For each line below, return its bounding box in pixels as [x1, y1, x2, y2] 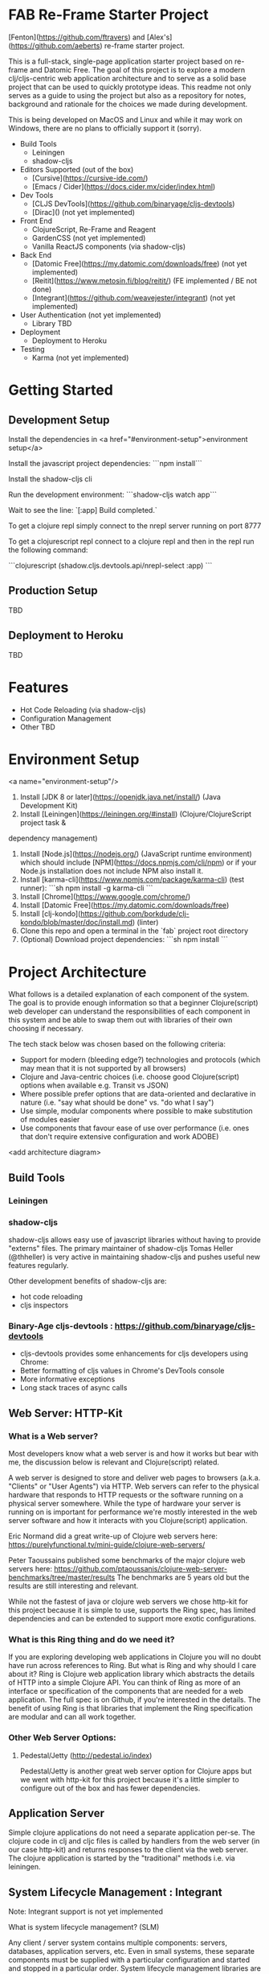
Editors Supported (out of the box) [19, 164, 134, 174]
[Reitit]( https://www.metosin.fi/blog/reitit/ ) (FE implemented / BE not [31, 275, 257, 285]
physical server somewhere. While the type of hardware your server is [8, 1498, 241, 1508]
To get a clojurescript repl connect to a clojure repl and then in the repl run [8, 536, 255, 546]
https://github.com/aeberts [10, 40, 100, 50]
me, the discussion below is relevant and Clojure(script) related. [8, 1457, 219, 1467]
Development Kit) [19, 801, 78, 811]
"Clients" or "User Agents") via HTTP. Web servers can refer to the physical [8, 1481, 259, 1491]
